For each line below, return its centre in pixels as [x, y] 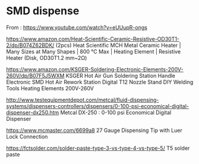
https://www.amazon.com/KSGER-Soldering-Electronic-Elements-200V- [95, 69]
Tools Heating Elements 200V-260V [50, 88]
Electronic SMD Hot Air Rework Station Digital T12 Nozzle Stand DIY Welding [100, 82]
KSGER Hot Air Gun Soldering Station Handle [121, 75]
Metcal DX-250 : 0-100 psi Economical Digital [116, 112]
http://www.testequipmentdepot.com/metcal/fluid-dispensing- [83, 100]
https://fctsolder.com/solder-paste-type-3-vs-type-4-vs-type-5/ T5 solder [98, 148]
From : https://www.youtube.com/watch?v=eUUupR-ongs [77, 27]
